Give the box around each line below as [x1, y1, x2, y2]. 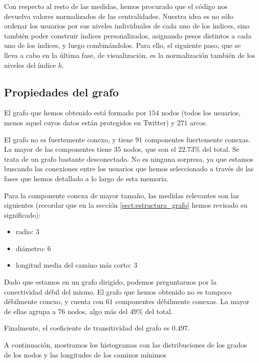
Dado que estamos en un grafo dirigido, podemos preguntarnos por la [4, 277, 217, 287]
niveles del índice [4, 59, 56, 70]
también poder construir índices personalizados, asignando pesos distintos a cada [4, 30, 251, 40]
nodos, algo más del [67, 306, 128, 316]
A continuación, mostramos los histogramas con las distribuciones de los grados [4, 340, 247, 350]
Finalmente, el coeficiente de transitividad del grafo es [4, 323, 169, 333]
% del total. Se [194, 144, 239, 154]
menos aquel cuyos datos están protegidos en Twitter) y [4, 117, 175, 127]
